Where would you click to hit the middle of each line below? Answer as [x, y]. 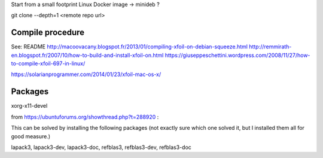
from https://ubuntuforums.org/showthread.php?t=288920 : [85, 117]
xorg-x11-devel [29, 106]
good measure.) [31, 136]
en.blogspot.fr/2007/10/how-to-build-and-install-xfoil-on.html [87, 55]
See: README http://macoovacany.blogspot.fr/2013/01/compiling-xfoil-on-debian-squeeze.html [129, 47]
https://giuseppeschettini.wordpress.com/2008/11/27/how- [237, 55]
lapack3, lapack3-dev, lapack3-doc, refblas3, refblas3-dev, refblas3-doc [101, 147]
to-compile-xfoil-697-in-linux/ [48, 63]
